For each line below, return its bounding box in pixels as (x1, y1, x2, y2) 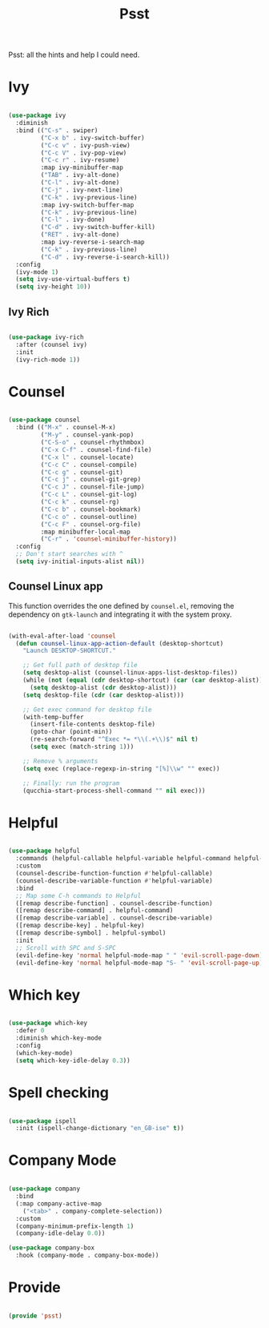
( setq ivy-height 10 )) (15, 283, 91, 291)
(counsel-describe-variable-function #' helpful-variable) (15, 876, 214, 885)
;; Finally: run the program (22, 779, 120, 787)
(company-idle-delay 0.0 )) (15, 1229, 106, 1237)
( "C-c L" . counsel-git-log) (40, 490, 138, 499)
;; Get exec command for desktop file (22, 706, 152, 714)
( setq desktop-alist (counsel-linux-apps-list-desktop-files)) (22, 669, 239, 677)
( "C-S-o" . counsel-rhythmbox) (40, 438, 146, 446)
